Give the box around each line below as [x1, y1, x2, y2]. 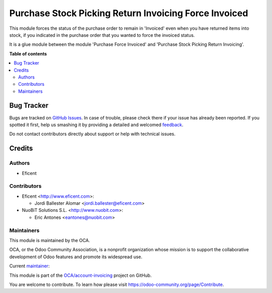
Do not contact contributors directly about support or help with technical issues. [9, 131, 176, 137]
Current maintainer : [9, 263, 50, 269]
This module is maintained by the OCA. [9, 237, 90, 243]
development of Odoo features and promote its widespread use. [9, 254, 143, 260]
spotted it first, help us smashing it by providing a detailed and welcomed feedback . [9, 122, 184, 128]
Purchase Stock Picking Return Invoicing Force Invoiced [9, 8, 248, 19]
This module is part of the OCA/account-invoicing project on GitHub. [9, 272, 152, 278]
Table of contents [9, 50, 47, 56]
